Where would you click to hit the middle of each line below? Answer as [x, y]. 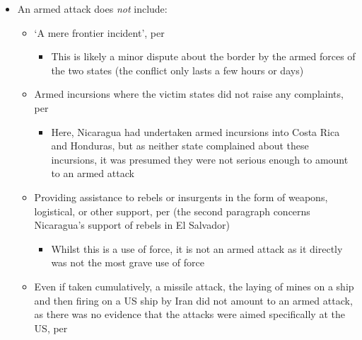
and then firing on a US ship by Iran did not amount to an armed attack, [193, 300]
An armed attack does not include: [92, 8]
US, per [51, 328]
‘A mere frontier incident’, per [99, 32]
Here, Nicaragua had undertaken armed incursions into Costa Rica [195, 131]
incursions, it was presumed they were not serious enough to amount [200, 159]
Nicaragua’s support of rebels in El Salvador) [132, 225]
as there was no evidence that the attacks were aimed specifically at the [189, 314]
